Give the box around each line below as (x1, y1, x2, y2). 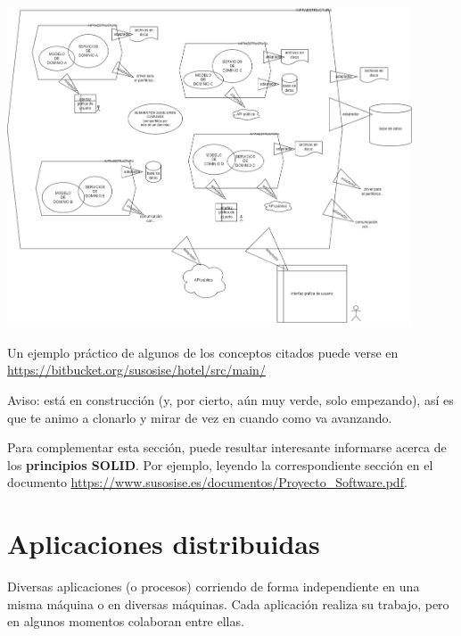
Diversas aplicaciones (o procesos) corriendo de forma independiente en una (7, 577, 420, 596)
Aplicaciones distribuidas (7, 525, 320, 562)
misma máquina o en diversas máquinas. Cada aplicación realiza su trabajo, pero (7, 594, 449, 613)
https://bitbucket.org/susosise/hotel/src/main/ (7, 360, 266, 379)
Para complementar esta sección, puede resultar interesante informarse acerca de (7, 438, 447, 457)
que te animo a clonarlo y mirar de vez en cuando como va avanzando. (7, 408, 392, 426)
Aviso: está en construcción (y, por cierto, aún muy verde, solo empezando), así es (7, 390, 454, 409)
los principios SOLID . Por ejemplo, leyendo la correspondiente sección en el (7, 455, 433, 474)
